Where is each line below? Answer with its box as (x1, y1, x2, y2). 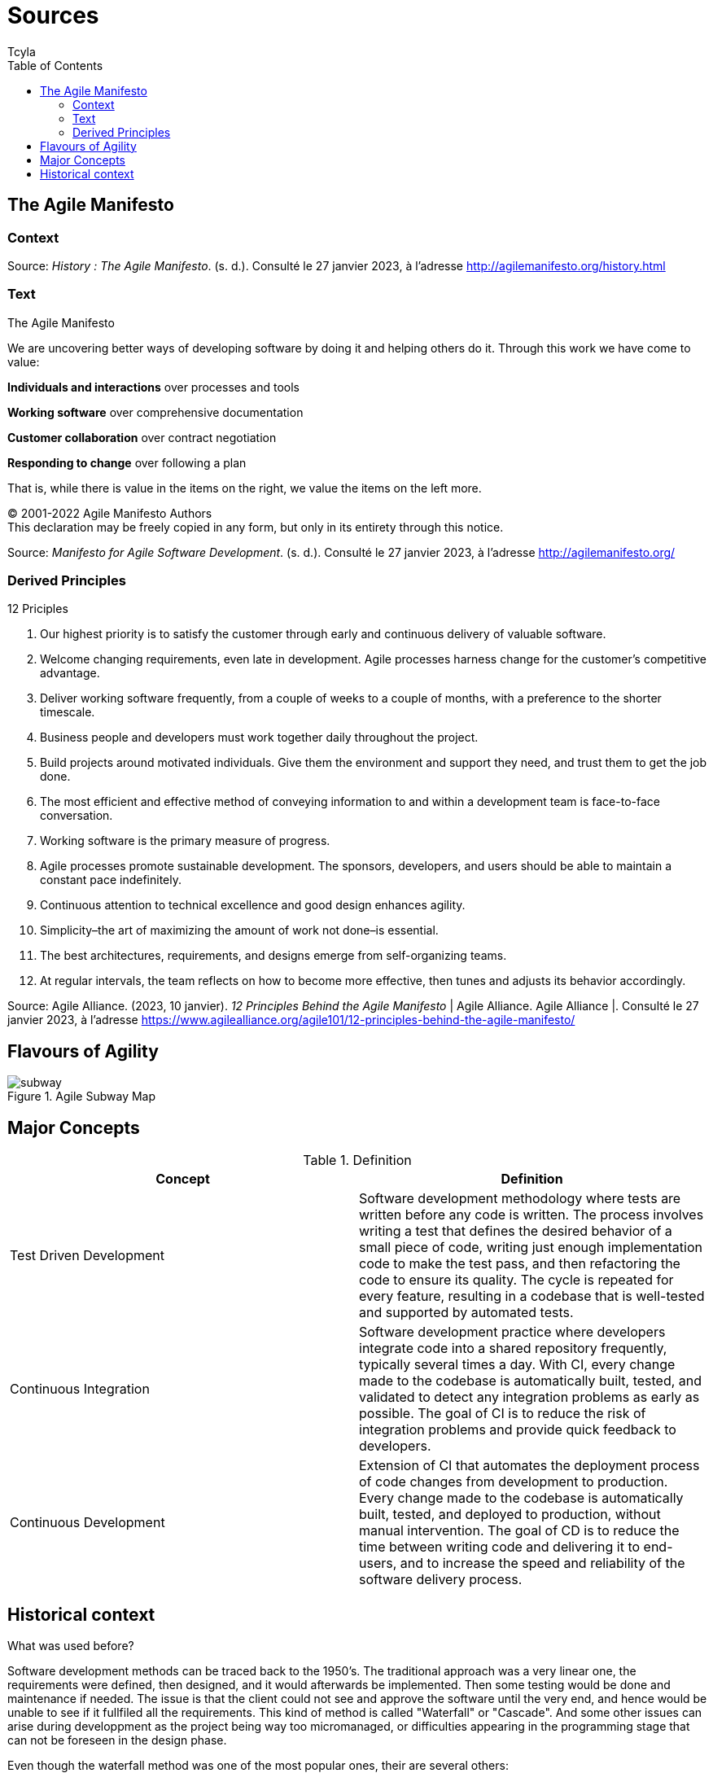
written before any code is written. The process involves (359, 1206, 704, 1224)
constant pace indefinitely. (40, 873, 182, 887)
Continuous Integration (10, 1381, 150, 1398)
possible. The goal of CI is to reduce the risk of (359, 1405, 646, 1422)
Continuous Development (10, 1514, 165, 1531)
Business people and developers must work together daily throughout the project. (40, 730, 479, 745)
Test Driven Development (10, 1247, 165, 1264)
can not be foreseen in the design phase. (7, 1733, 227, 1747)
